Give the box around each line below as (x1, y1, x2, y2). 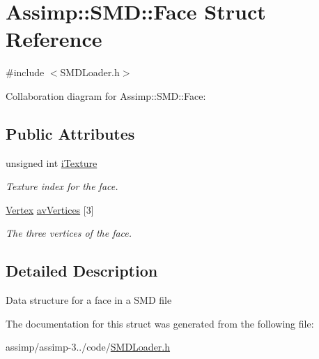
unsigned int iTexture (6, 155, 98, 170)
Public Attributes (6, 122, 135, 144)
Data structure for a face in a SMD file (6, 293, 172, 307)
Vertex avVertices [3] (6, 202, 94, 217)
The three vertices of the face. (6, 226, 132, 240)
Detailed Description (6, 260, 158, 281)
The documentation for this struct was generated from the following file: (6, 316, 314, 330)
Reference (6, 24, 102, 53)
